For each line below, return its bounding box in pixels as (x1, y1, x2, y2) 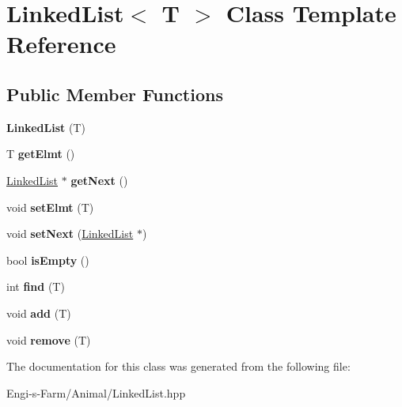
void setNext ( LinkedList (6, 225, 134, 242)
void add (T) (6, 304, 71, 321)
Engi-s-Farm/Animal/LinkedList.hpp (6, 384, 186, 401)
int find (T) (6, 278, 65, 295)
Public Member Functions (6, 81, 223, 106)
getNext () (70, 171, 128, 188)
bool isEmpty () (6, 251, 89, 268)
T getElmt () (6, 145, 75, 162)
